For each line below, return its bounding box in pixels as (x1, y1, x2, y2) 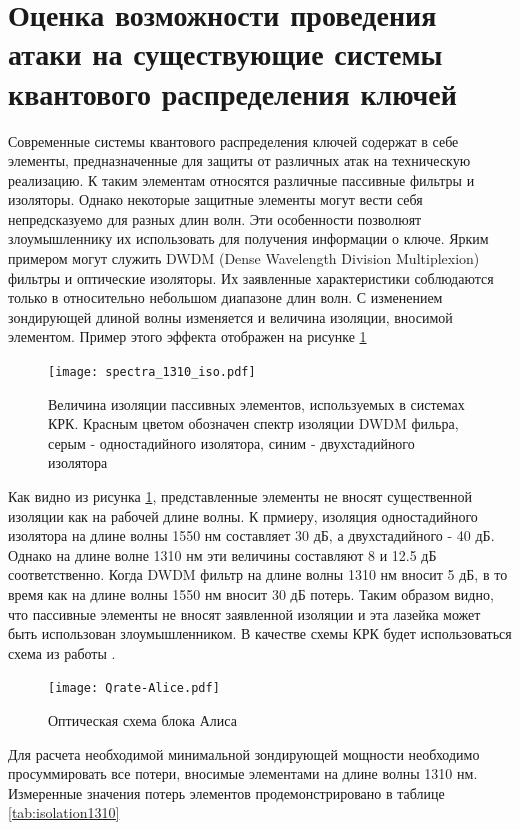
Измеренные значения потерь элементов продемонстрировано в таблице (8, 782, 445, 803)
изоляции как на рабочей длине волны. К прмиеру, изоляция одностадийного (8, 505, 478, 526)
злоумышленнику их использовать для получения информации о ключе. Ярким (8, 228, 489, 249)
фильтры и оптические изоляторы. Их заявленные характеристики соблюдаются (8, 267, 494, 288)
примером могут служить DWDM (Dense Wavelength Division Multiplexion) (8, 248, 480, 269)
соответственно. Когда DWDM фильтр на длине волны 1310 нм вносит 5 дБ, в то (8, 564, 508, 585)
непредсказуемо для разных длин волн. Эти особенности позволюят (8, 208, 422, 229)
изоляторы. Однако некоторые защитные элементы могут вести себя (8, 189, 423, 210)
